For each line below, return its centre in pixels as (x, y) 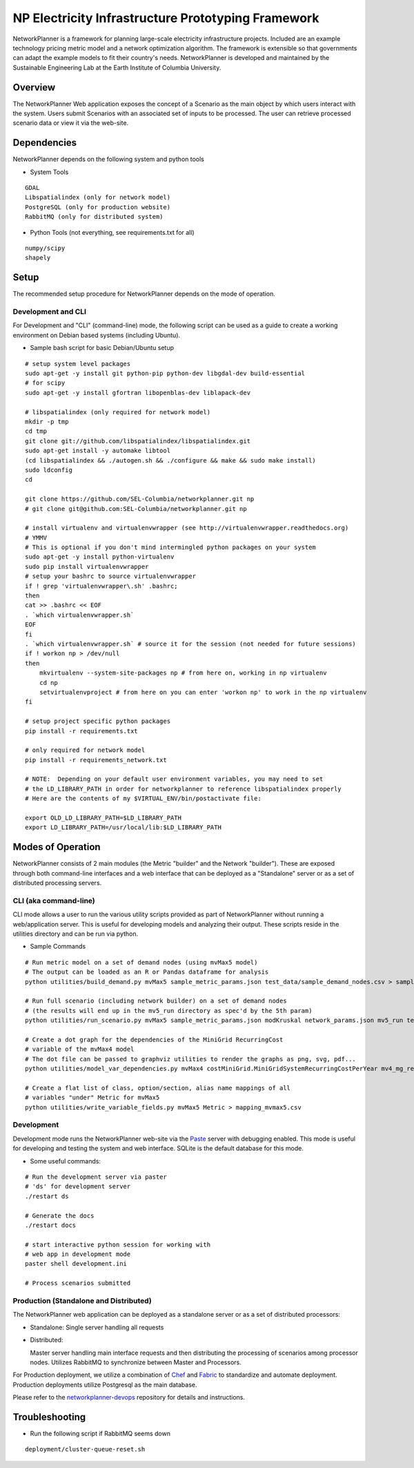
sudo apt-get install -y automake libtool (98, 451)
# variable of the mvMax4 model (80, 1049)
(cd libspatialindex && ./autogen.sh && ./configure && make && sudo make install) (171, 460)
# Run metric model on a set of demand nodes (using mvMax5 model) (141, 962)
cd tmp (36, 431)
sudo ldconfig (49, 470)
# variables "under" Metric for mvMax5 (92, 1098)
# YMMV (36, 538)
